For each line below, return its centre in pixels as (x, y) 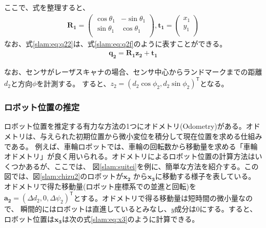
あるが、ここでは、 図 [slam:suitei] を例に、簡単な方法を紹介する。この (142, 166)
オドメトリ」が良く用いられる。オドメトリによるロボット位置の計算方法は (130, 156)
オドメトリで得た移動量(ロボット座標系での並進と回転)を (100, 186)
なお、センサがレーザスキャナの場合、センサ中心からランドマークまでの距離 (133, 72)
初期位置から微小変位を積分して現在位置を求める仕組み (169, 136)
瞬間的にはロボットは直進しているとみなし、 (96, 209)
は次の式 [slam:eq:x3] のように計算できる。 (130, 219)
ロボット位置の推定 (42, 107)
